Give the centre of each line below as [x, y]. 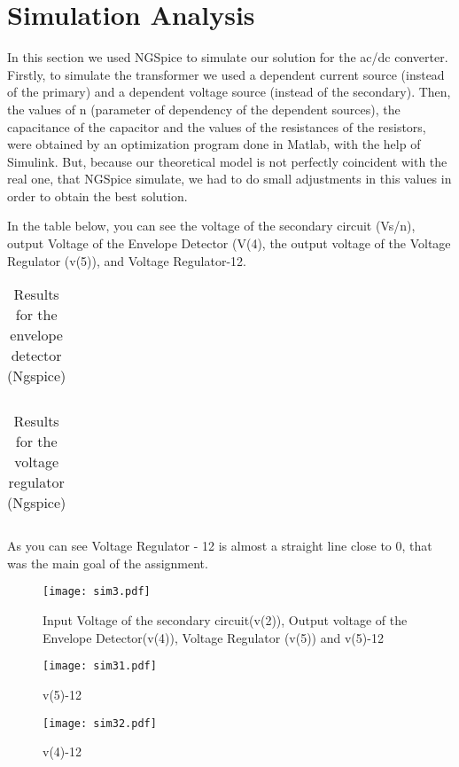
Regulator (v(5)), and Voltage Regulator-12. [127, 260]
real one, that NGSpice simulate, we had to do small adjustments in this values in [229, 179]
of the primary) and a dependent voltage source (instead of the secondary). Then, [229, 92]
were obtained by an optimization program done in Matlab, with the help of [214, 144]
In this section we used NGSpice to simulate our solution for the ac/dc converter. [228, 57]
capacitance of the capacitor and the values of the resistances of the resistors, [217, 126]
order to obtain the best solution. [97, 196]
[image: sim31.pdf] [100, 666]
